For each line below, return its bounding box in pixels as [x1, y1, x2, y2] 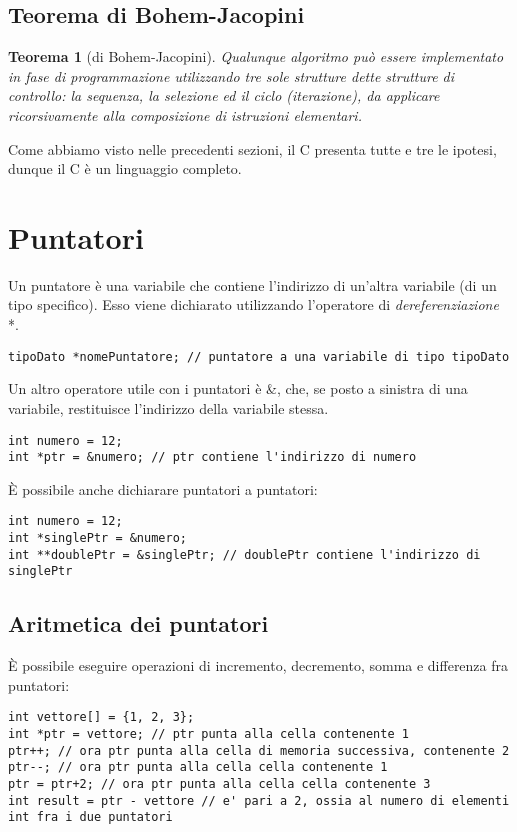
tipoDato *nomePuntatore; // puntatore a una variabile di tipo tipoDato [8, 349, 510, 364]
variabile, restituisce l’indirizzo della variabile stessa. [8, 397, 329, 418]
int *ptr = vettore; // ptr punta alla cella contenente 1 [8, 727, 409, 742]
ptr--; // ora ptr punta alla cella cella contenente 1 [8, 760, 388, 775]
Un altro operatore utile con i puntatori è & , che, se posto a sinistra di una [8, 378, 468, 399]
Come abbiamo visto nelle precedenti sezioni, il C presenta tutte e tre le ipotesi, [8, 138, 497, 159]
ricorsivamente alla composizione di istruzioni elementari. [8, 104, 362, 125]
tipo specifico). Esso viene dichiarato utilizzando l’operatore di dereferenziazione [8, 294, 499, 315]
